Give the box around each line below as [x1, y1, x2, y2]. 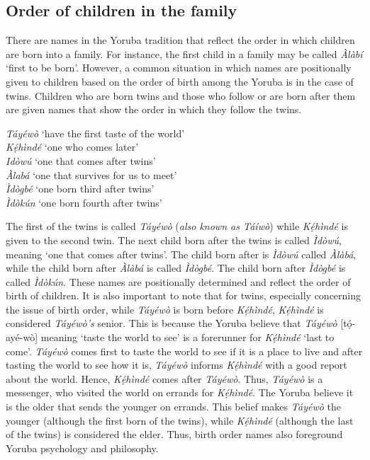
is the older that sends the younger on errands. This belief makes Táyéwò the [6, 399, 341, 414]
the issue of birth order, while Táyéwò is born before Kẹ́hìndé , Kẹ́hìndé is [6, 301, 324, 316]
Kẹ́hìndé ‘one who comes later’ [6, 139, 139, 154]
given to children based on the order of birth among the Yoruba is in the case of [6, 74, 354, 88]
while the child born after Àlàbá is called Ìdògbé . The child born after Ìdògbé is [6, 260, 346, 275]
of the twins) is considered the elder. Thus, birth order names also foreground [6, 427, 343, 442]
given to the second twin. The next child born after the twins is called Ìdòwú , [6, 232, 342, 247]
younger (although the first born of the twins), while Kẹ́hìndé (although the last [6, 413, 354, 427]
